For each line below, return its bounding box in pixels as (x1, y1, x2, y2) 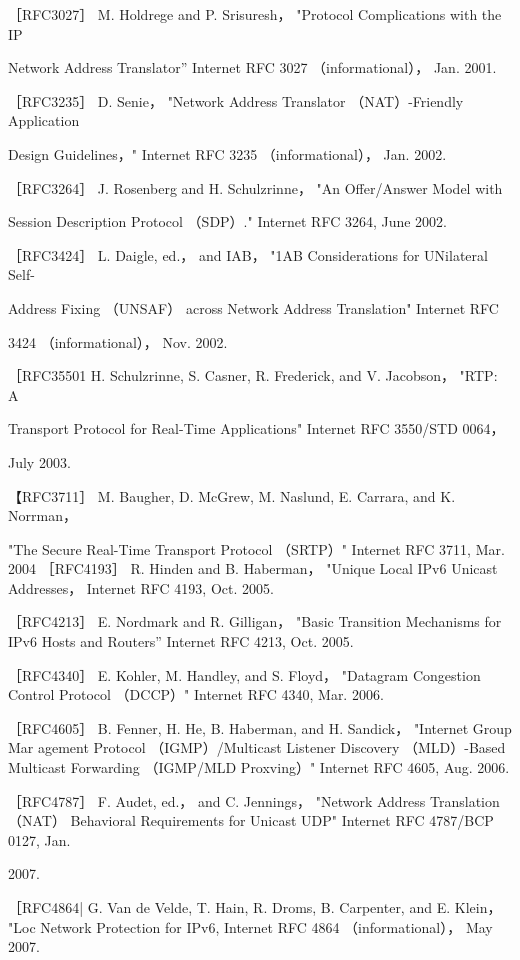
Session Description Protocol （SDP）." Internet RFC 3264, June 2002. (8, 211, 448, 232)
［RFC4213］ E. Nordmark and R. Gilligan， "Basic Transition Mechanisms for (8, 611, 502, 632)
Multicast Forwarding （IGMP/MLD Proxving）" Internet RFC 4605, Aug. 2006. (8, 757, 510, 778)
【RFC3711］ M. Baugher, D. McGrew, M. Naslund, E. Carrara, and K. (8, 485, 456, 506)
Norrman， (8, 505, 77, 526)
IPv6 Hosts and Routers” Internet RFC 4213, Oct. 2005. (8, 631, 354, 652)
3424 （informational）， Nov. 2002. (8, 331, 228, 352)
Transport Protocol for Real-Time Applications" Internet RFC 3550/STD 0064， (8, 418, 505, 439)
